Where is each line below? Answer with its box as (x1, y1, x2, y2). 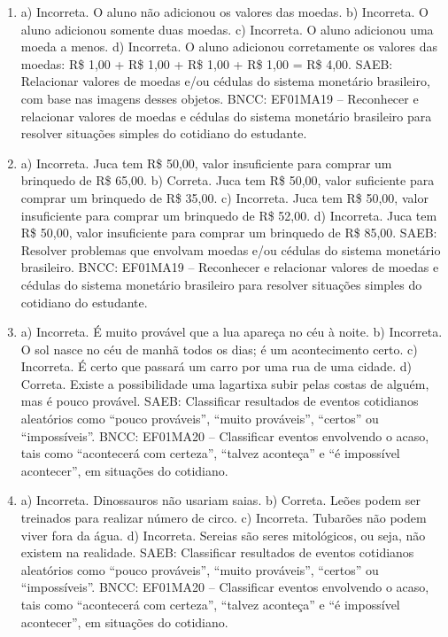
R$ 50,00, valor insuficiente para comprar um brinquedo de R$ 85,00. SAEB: (20, 223, 437, 242)
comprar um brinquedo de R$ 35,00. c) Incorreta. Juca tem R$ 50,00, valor (20, 188, 429, 206)
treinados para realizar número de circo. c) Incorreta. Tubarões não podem (20, 509, 427, 527)
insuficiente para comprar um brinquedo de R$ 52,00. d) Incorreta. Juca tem (20, 206, 437, 224)
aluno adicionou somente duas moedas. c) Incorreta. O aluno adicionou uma (20, 19, 434, 38)
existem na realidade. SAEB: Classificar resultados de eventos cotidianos (20, 543, 414, 562)
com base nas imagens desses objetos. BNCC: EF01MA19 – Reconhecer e (20, 89, 419, 107)
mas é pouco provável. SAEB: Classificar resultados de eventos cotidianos (20, 392, 419, 410)
